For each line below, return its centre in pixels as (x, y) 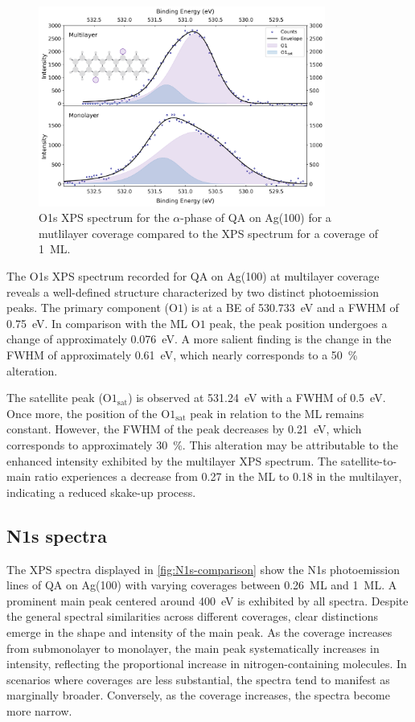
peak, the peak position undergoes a (298, 323)
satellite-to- (369, 460)
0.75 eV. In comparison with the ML (97, 323)
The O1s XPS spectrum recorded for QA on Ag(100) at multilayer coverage (193, 276)
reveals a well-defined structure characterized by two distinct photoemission (193, 291)
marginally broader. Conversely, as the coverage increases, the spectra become (198, 695)
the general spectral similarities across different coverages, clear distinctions (193, 616)
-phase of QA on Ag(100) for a (256, 217)
